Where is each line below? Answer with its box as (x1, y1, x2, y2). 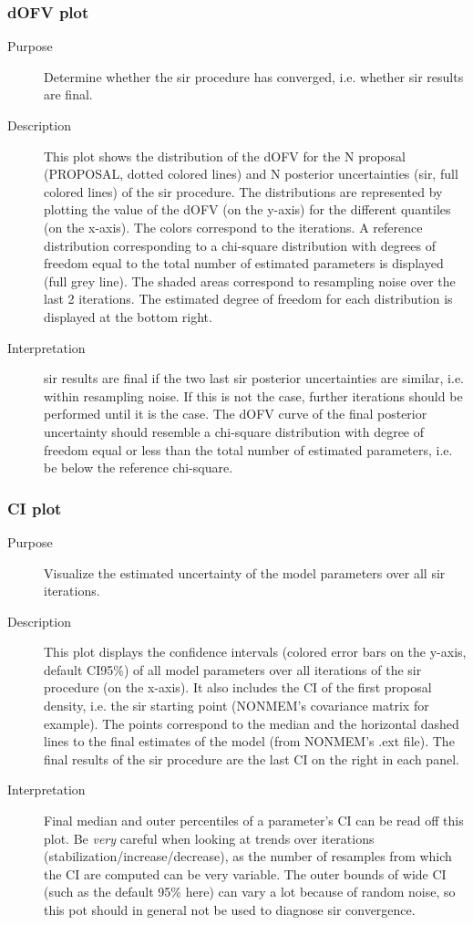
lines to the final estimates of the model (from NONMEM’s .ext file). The (44, 732, 455, 751)
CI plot (7, 496, 62, 519)
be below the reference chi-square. (44, 458, 233, 477)
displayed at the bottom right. (44, 307, 212, 326)
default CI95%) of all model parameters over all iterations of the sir (44, 660, 422, 679)
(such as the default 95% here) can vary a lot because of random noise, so (44, 882, 456, 901)
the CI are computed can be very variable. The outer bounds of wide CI (44, 864, 447, 883)
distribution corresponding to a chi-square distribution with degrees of (44, 235, 437, 255)
